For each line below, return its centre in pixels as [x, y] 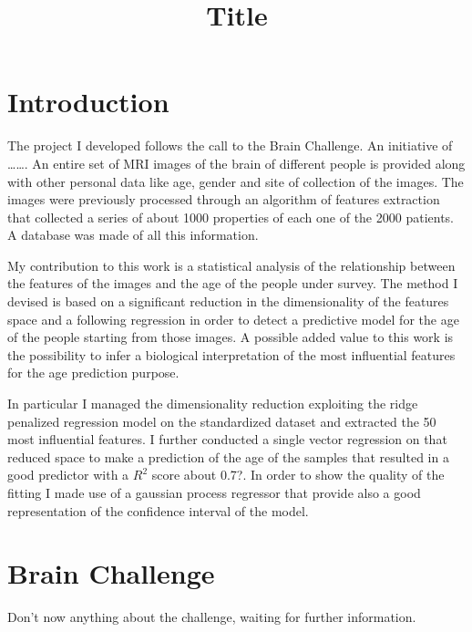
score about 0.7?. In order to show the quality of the [298, 475]
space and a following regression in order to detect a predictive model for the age [233, 319]
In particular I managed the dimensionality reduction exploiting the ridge [213, 404]
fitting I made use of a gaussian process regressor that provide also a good [214, 492]
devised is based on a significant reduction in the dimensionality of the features [228, 301]
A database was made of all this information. [133, 235]
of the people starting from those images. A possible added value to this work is [231, 337]
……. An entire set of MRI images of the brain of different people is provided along [236, 163]
